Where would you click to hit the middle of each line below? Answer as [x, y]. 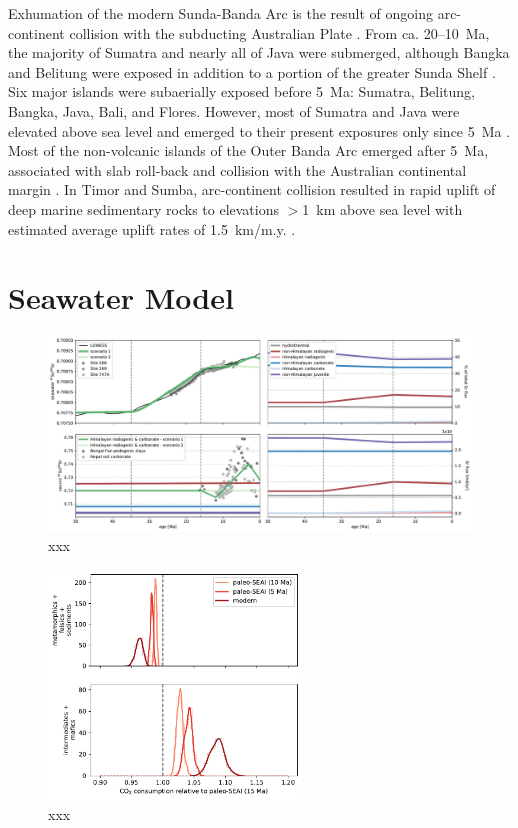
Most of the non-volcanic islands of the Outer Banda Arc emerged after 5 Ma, [248, 150]
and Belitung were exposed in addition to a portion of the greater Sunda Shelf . [252, 71]
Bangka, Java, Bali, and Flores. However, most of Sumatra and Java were [234, 110]
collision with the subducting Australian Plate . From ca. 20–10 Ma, [279, 32]
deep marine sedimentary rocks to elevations [143, 208]
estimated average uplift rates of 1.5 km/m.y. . [152, 228]
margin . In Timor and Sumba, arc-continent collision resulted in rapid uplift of [252, 189]
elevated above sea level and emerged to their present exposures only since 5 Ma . [259, 130]
